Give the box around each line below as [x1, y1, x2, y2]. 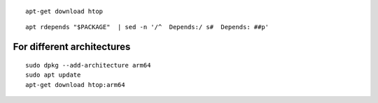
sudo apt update [25, 71, 81, 79]
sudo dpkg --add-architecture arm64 [25, 61, 151, 69]
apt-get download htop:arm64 [25, 81, 125, 88]
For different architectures [13, 41, 131, 53]
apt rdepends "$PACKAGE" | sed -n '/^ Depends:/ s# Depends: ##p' [25, 23, 269, 31]
